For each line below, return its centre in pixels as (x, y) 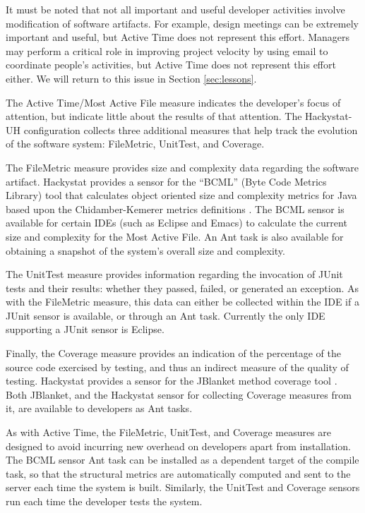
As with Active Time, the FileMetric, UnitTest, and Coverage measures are (169, 432)
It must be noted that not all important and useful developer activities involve (175, 9)
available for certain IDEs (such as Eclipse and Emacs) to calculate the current (176, 223)
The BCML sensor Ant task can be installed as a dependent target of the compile (182, 460)
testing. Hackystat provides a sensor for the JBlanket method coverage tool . (172, 381)
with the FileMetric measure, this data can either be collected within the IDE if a (182, 302)
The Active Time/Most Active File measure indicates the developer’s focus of (173, 102)
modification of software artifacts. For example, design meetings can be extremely (182, 23)
